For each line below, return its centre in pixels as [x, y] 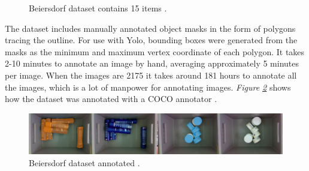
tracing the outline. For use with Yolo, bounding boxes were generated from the [151, 40]
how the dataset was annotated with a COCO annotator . [111, 99]
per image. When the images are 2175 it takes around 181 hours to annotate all [151, 75]
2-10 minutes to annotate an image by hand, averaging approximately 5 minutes [152, 63]
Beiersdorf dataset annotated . [84, 163]
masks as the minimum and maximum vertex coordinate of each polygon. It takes [155, 51]
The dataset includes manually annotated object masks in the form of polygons [150, 28]
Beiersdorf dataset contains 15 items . [98, 8]
